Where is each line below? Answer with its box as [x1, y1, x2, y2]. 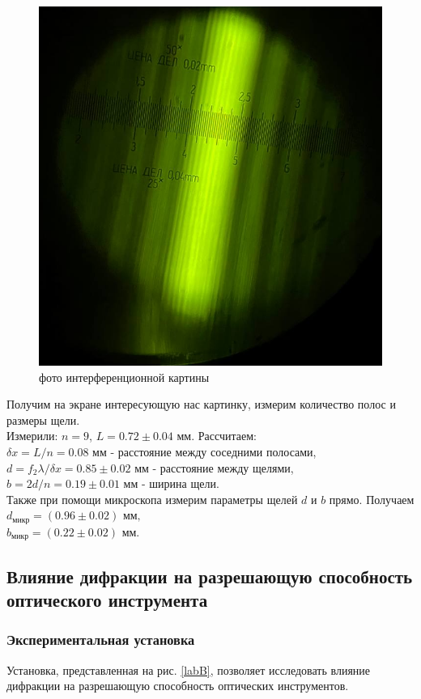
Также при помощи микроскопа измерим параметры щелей [6, 490, 298, 507]
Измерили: [6, 427, 58, 444]
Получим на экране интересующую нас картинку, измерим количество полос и [6, 396, 396, 413]
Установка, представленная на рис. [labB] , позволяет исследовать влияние [6, 661, 371, 678]
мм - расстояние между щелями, [134, 459, 294, 476]
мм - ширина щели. [123, 475, 219, 492]
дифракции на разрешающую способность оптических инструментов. [6, 677, 349, 694]
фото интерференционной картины [39, 368, 210, 385]
